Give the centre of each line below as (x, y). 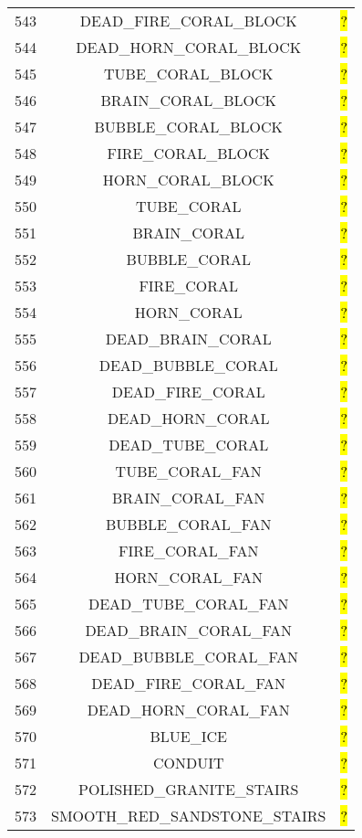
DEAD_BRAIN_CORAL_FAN (189, 630)
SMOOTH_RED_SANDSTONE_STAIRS (189, 816)
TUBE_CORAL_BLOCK (189, 74)
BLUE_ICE (188, 736)
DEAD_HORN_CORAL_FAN (188, 710)
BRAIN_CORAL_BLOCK (188, 100)
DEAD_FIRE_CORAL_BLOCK (188, 21)
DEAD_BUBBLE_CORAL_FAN (189, 657)
